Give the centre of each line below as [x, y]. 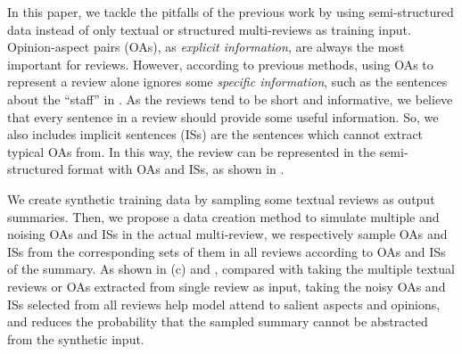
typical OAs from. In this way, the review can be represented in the [191, 151]
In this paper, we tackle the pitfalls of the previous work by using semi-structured [231, 12]
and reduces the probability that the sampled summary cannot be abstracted [218, 321]
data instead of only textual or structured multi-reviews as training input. [209, 29]
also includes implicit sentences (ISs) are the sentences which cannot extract [215, 134]
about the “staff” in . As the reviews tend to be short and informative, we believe [230, 99]
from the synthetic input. [76, 338]
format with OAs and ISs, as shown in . [176, 169]
